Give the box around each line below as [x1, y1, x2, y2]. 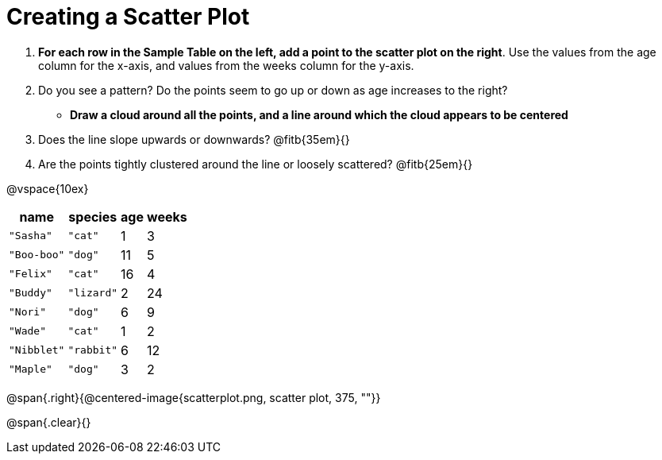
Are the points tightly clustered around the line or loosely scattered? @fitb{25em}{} [38, 157, 473, 171]
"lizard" [67, 287, 118, 300]
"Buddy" [9, 287, 52, 300]
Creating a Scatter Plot [6, 3, 250, 30]
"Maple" [9, 363, 52, 376]
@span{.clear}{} [6, 415, 91, 429]
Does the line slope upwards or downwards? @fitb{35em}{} [38, 132, 350, 146]
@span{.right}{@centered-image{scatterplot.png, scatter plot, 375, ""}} [6, 390, 381, 404]
